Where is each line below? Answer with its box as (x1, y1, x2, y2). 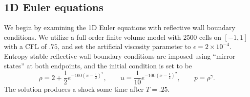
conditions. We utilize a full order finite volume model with (4, 32, 181, 42)
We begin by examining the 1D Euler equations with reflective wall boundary (4, 22, 235, 32)
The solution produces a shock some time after (4, 84, 144, 94)
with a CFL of (4, 41, 47, 51)
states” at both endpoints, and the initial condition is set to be (4, 60, 192, 70)
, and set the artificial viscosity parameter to (58, 41, 191, 51)
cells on (199, 32, 222, 42)
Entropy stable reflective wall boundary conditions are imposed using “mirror (4, 50, 235, 61)
